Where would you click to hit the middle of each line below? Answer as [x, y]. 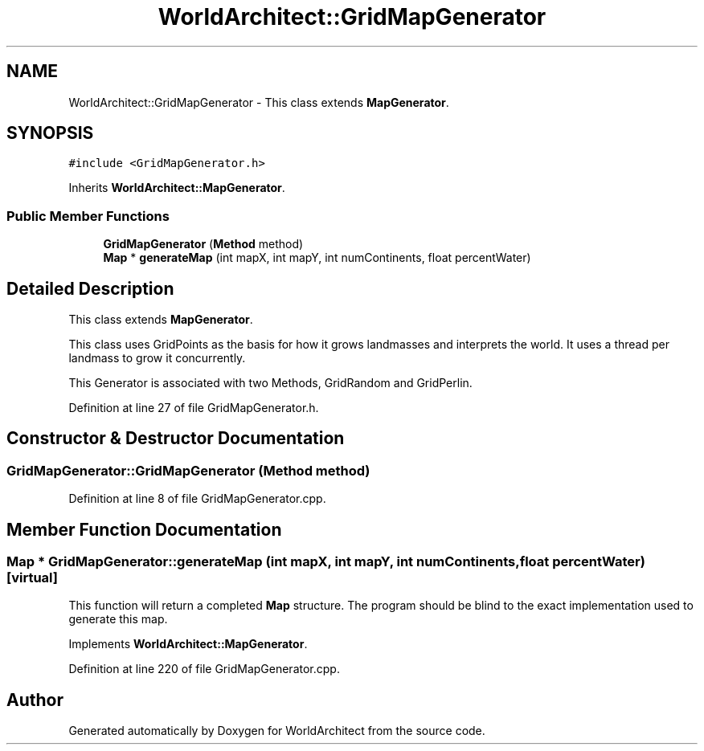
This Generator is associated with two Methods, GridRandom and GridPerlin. [270, 383]
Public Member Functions [88, 216]
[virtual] [32, 578]
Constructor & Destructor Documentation [176, 439]
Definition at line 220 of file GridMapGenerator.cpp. [204, 669]
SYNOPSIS [50, 133]
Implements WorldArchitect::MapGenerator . [188, 644]
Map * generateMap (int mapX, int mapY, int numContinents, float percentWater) [317, 258]
